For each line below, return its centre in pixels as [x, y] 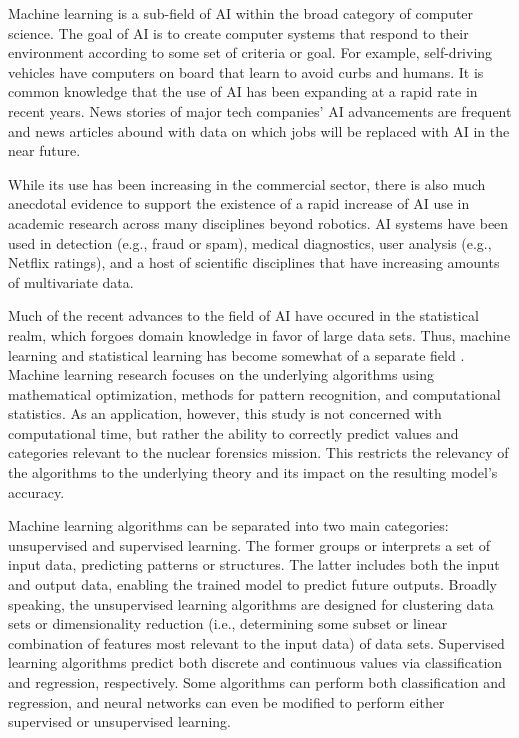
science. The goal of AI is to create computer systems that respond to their [238, 32]
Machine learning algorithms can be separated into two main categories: [228, 525]
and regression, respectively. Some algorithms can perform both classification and [257, 682]
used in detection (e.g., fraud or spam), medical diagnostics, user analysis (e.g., [250, 242]
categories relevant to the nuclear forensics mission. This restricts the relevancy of [258, 452]
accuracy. [36, 491]
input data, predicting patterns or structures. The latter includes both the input [254, 564]
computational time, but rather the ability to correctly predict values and [233, 432]
